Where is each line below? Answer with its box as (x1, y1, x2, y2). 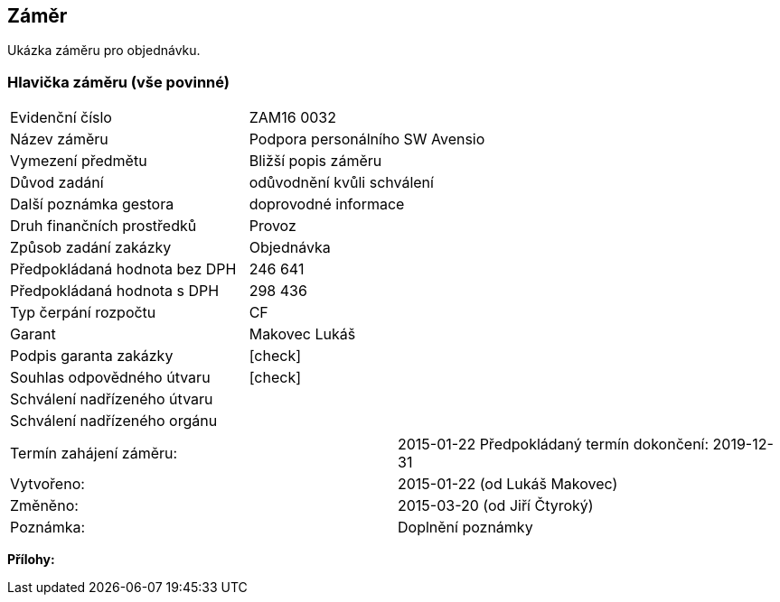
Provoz (249, 217, 296, 236)
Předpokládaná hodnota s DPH (10, 282, 220, 301)
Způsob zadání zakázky (10, 238, 172, 257)
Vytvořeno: (10, 475, 85, 494)
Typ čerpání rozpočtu (10, 303, 156, 322)
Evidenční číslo (10, 108, 112, 127)
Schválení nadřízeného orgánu (10, 412, 218, 431)
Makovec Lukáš (249, 325, 356, 344)
